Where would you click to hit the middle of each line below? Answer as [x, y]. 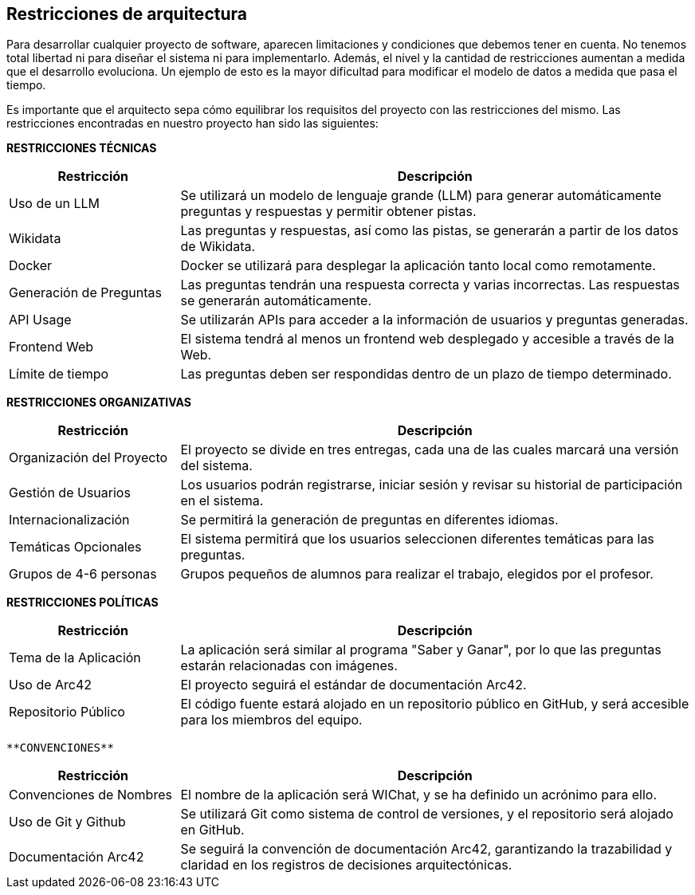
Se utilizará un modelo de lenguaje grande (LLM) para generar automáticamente [421, 196]
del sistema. [216, 466]
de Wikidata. [218, 247]
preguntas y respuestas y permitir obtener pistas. [328, 212]
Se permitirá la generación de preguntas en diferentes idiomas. [369, 520]
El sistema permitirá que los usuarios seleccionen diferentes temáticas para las [417, 539]
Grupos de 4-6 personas [83, 574]
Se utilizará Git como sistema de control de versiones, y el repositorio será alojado [427, 814]
